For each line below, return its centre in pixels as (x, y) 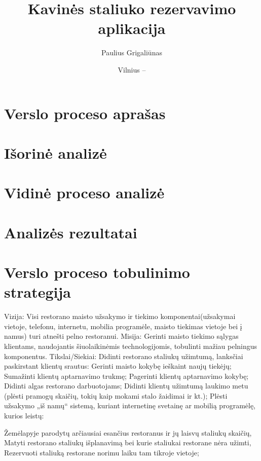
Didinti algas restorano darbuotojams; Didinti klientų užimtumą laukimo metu (126, 386)
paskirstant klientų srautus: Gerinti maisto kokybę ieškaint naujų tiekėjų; (118, 366)
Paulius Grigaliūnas (132, 52)
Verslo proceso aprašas (85, 113)
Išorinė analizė (55, 152)
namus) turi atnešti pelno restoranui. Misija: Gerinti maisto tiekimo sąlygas (121, 336)
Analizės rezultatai (71, 232)
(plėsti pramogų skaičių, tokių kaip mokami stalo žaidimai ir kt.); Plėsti (116, 395)
